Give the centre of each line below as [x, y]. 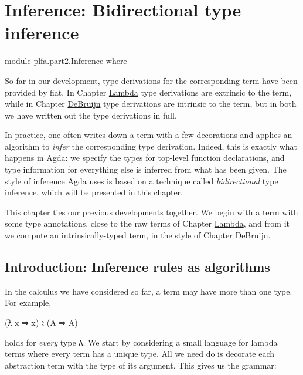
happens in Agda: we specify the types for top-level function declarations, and [145, 158]
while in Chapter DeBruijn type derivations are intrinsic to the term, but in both [151, 104]
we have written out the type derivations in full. [91, 115]
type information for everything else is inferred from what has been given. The [146, 169]
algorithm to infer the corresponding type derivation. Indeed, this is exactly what [151, 146]
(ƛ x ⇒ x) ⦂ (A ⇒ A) [41, 322]
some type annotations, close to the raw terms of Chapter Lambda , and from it [147, 223]
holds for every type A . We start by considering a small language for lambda [141, 342]
